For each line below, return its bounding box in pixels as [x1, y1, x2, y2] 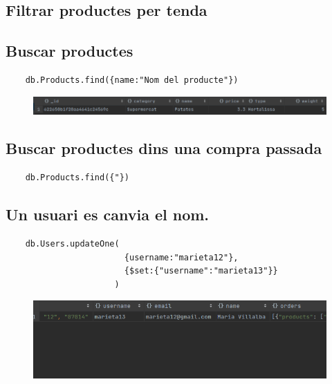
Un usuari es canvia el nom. [6, 204, 210, 225]
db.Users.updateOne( [25, 238, 120, 249]
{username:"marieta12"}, [124, 252, 239, 262]
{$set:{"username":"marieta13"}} [124, 266, 278, 276]
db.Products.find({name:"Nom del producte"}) [25, 75, 239, 85]
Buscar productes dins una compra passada [6, 137, 322, 159]
